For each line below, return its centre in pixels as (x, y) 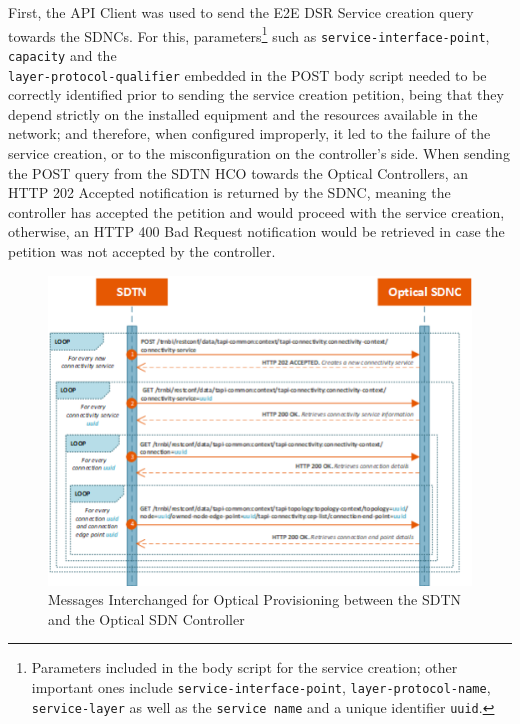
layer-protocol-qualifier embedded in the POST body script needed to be (247, 74)
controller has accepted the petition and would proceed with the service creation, (256, 211)
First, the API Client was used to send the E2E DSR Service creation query (241, 12)
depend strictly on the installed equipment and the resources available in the (243, 113)
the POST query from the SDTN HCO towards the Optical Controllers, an (238, 172)
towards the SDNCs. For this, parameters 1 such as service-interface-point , (249, 34)
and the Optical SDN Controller (146, 618)
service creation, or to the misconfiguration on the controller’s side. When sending (259, 153)
